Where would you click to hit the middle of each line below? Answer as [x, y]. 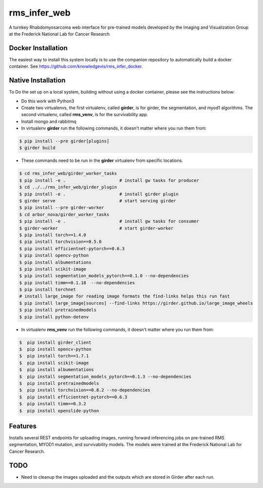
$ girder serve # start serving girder [98, 201]
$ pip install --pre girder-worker [62, 208]
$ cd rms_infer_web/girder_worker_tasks [68, 174]
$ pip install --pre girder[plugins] [64, 141]
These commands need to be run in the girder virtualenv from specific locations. [102, 160]
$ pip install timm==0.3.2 [53, 404]
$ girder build [37, 148]
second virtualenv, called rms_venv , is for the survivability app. [85, 115]
